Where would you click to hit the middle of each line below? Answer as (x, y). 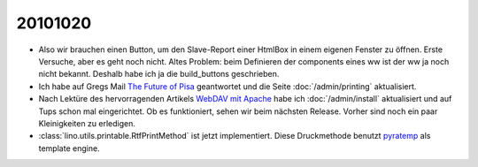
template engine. (69, 148)
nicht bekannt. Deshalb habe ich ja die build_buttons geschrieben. (159, 74)
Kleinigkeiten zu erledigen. (87, 123)
